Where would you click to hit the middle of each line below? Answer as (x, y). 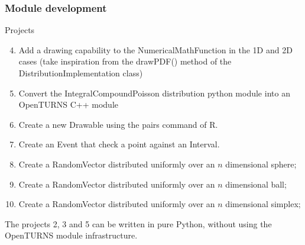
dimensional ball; (256, 184)
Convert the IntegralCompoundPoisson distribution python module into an (154, 93)
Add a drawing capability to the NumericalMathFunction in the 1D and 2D (155, 49)
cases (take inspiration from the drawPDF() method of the (125, 61)
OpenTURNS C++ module (69, 104)
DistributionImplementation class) (81, 73)
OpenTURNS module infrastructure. (71, 235)
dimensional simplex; (263, 204)
